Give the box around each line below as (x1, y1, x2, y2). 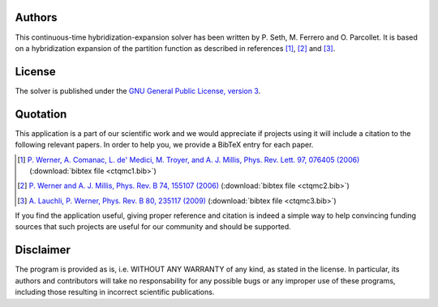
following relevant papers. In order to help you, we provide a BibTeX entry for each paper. (15, 140, 314, 150)
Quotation (15, 107, 67, 121)
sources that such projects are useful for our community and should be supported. (15, 222, 291, 232)
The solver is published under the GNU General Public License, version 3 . (15, 86, 261, 96)
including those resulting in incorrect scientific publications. (15, 288, 215, 297)
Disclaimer (15, 243, 71, 257)
